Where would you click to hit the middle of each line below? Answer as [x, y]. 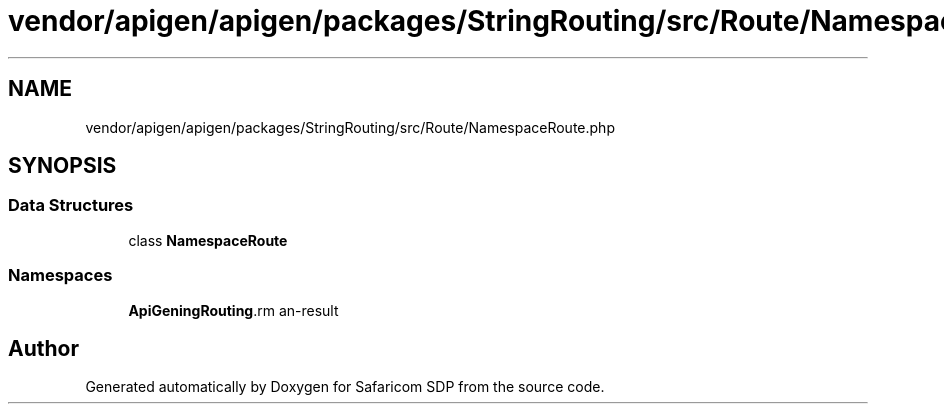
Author [43, 348]
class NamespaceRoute [208, 240]
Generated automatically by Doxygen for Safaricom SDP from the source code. [345, 387]
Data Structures [71, 205]
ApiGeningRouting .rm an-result [233, 310]
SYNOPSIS [62, 166]
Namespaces [60, 275]
